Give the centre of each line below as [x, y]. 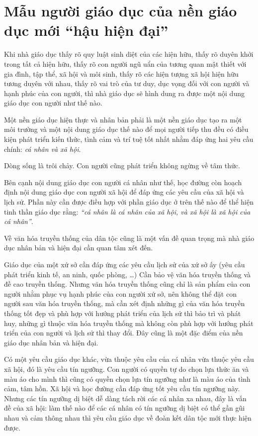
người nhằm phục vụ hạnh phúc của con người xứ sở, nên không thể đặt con [120, 293]
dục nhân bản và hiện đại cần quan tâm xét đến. [79, 248]
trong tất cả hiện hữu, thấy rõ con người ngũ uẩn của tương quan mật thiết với [125, 63]
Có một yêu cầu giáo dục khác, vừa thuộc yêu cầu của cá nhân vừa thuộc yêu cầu [129, 359]
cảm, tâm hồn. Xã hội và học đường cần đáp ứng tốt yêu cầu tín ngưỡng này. [122, 388]
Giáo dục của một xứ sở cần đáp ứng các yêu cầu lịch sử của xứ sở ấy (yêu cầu [125, 264]
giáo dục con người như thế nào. [53, 103]
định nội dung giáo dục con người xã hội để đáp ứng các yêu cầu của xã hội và [124, 192]
